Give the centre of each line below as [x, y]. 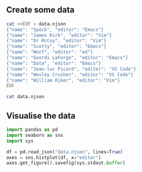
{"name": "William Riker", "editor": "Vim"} [63, 80]
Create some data [40, 10]
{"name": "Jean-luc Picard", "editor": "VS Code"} [71, 69]
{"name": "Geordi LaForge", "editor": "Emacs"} [67, 58]
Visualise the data [41, 115]
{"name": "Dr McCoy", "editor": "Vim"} [56, 41]
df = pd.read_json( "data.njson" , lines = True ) [64, 152]
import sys [20, 141]
